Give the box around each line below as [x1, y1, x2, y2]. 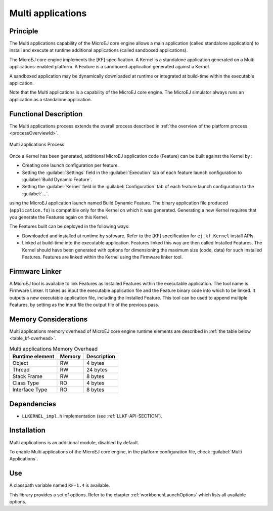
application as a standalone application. [9, 96, 92, 102]
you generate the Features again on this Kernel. [9, 214, 108, 220]
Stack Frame [12, 373, 43, 380]
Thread [12, 366, 30, 373]
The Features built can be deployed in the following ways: [9, 223, 130, 230]
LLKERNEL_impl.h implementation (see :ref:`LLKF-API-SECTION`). [22, 413, 163, 419]
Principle [9, 27, 38, 35]
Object [12, 360, 29, 367]
